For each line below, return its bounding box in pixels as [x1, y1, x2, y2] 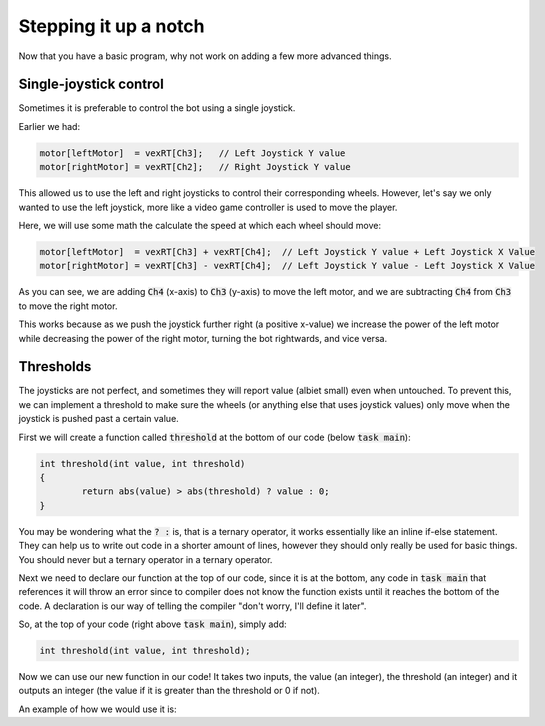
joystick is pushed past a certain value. [18, 413, 179, 425]
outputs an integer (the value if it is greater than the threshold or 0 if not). [18, 685, 320, 697]
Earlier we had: [18, 120, 80, 132]
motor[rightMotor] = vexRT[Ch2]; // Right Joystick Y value [39, 161, 351, 173]
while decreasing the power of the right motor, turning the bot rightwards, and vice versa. [18, 332, 388, 344]
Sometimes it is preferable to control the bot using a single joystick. [18, 102, 296, 114]
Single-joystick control [18, 76, 164, 93]
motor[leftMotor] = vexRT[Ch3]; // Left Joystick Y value [39, 147, 346, 159]
